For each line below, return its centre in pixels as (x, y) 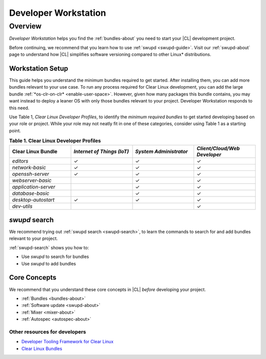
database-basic (31, 193)
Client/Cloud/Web (218, 148)
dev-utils (22, 206)
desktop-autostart (33, 199)
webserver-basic (32, 180)
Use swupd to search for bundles (55, 257)
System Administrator (162, 151)
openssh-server (31, 174)
